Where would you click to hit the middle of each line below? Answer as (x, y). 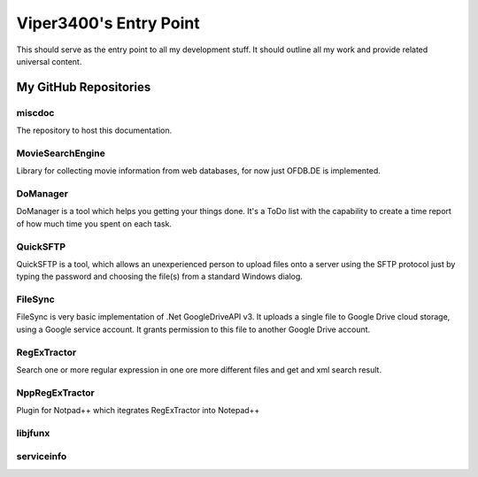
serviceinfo (42, 457)
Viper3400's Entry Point (108, 23)
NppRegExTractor (55, 392)
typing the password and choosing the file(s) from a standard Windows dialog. (159, 277)
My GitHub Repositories (84, 87)
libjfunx (33, 433)
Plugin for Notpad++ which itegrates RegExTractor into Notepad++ (138, 411)
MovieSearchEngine (61, 153)
